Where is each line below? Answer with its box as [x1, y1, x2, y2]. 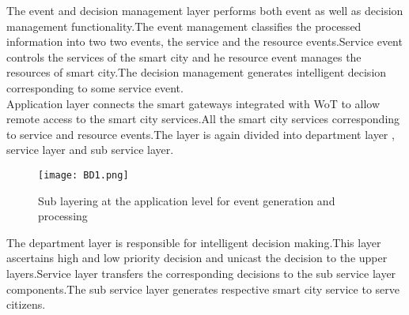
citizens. [6, 296, 46, 313]
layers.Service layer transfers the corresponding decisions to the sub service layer [6, 264, 396, 281]
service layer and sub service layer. [6, 141, 174, 158]
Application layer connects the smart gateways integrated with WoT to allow [6, 95, 381, 111]
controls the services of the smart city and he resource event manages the [6, 48, 362, 65]
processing [38, 208, 88, 224]
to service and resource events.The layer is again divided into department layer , [6, 126, 395, 142]
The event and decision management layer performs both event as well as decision [6, 2, 403, 18]
